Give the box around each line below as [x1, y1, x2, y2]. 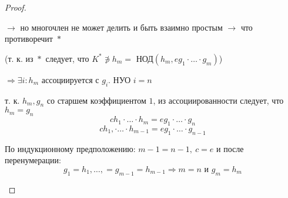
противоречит [5, 32, 53, 45]
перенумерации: [5, 154, 61, 166]
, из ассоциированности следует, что [153, 94, 284, 106]
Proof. [5, 1, 26, 13]
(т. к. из [5, 52, 34, 64]
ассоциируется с [41, 73, 99, 85]
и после [216, 142, 244, 154]
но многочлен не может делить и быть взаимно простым [20, 21, 223, 33]
